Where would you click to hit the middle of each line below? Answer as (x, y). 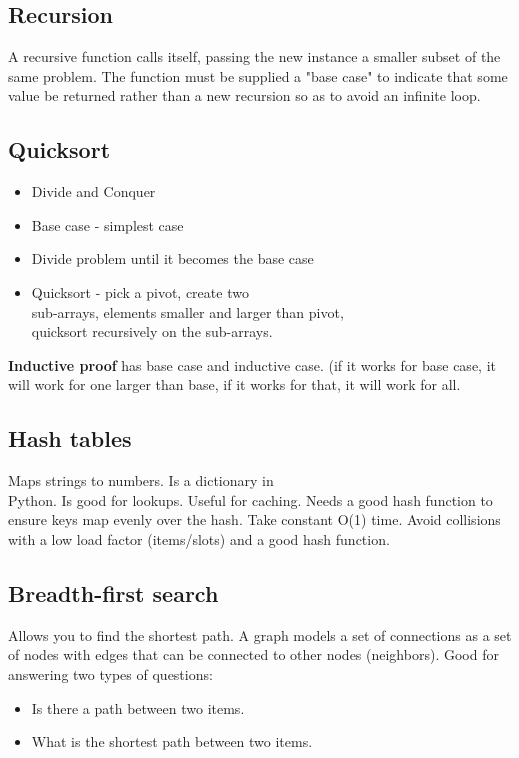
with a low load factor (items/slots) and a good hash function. (199, 538)
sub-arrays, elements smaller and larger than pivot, (187, 311)
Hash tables (70, 438)
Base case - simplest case (107, 224)
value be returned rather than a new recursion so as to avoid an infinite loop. (244, 95)
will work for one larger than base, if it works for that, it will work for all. (234, 384)
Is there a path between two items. (138, 707)
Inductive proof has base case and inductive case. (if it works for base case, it (252, 364)
